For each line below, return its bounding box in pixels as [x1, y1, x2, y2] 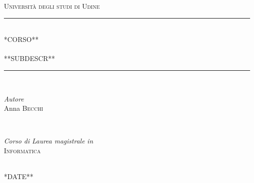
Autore [4, 93, 24, 103]
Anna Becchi [4, 103, 43, 113]
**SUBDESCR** [4, 53, 55, 63]
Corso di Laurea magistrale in [4, 136, 93, 146]
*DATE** [4, 171, 34, 182]
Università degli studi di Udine [4, 1, 100, 11]
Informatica [4, 145, 41, 155]
